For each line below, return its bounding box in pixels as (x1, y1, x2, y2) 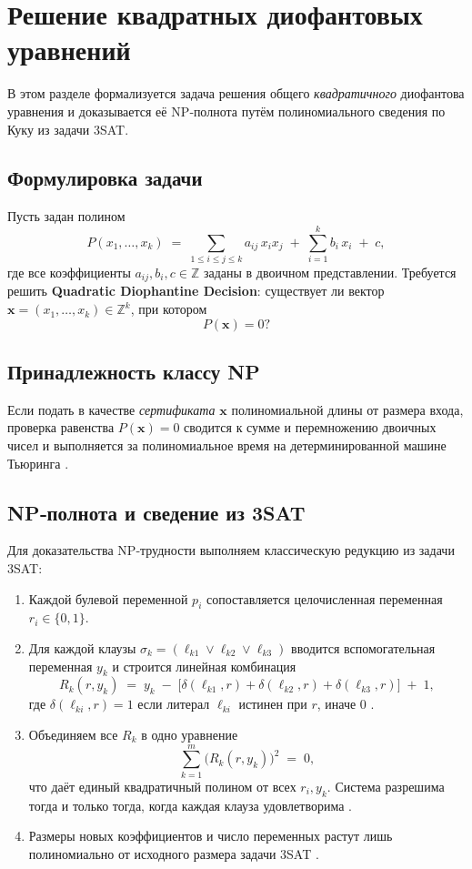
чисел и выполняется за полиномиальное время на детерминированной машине (7, 436, 447, 455)
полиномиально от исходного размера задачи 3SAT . (28, 844, 319, 863)
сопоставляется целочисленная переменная (206, 589, 443, 608)
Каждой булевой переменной (28, 589, 188, 608)
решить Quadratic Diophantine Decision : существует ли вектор (7, 281, 385, 300)
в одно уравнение (141, 725, 238, 743)
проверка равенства (7, 418, 115, 437)
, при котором (130, 299, 207, 318)
